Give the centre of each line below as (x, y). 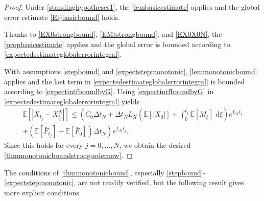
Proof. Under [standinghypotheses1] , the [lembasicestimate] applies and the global (132, 7)
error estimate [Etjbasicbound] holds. (62, 17)
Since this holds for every (44, 145)
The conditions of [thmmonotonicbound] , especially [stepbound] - (105, 172)
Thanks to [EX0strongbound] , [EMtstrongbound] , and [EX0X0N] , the (113, 34)
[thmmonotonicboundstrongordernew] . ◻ (68, 155)
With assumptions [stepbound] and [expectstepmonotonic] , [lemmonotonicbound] (131, 71)
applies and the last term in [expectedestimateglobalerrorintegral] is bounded (125, 81)
